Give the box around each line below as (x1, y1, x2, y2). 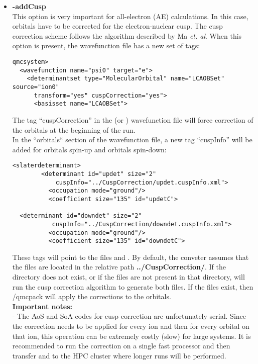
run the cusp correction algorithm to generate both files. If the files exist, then (12, 281, 253, 292)
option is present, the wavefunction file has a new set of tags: (12, 40, 200, 51)
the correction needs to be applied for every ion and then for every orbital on (12, 321, 249, 331)
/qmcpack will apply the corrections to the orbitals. (12, 291, 171, 302)
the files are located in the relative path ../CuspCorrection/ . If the (12, 261, 226, 272)
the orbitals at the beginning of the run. (12, 124, 136, 135)
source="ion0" (12, 83, 59, 90)
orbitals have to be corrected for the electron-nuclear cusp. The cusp (12, 21, 223, 31)
